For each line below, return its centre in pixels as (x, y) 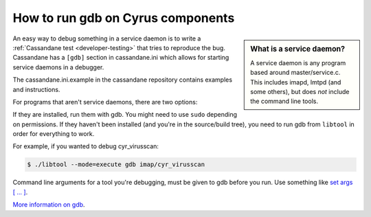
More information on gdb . (49, 205)
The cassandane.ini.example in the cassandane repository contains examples (123, 80)
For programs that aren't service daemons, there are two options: (105, 102)
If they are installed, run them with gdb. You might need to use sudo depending (125, 115)
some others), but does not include (300, 91)
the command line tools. (284, 101)
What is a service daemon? (298, 49)
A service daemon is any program (298, 62)
